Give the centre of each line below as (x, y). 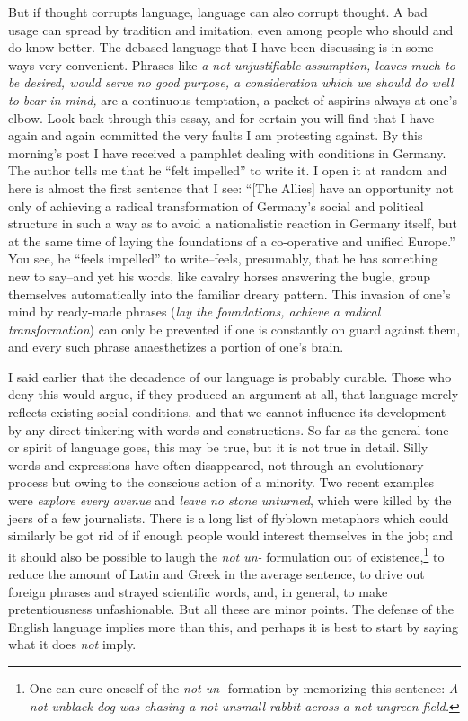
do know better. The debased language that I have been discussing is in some (221, 47)
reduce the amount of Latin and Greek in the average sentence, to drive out (216, 574)
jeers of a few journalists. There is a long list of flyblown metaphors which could (229, 517)
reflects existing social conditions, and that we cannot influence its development (227, 412)
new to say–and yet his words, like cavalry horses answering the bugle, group (220, 276)
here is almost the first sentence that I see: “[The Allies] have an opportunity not (231, 187)
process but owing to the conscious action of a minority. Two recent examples (221, 482)
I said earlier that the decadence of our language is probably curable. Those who (230, 376)
